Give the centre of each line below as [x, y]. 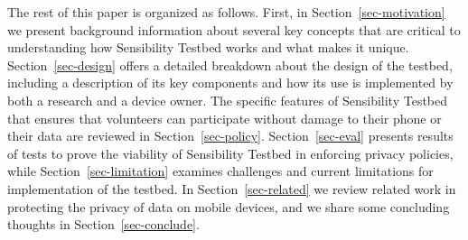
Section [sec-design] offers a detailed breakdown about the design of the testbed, [230, 65]
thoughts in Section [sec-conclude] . [103, 224]
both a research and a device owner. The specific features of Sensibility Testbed [228, 100]
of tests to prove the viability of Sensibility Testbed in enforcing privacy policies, [230, 153]
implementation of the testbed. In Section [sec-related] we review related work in [232, 188]
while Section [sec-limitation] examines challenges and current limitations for [220, 171]
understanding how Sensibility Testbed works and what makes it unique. [208, 47]
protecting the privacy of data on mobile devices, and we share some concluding [229, 206]
